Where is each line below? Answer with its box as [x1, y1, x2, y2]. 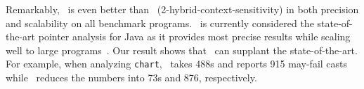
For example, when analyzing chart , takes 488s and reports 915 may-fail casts [6, 56, 348, 71]
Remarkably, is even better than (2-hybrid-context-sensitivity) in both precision [6, 2, 359, 16]
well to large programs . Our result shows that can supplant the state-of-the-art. [6, 42, 358, 57]
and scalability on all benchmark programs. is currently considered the [6, 15, 314, 30]
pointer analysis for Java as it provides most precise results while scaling [38, 29, 351, 44]
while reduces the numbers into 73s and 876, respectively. [6, 70, 257, 85]
